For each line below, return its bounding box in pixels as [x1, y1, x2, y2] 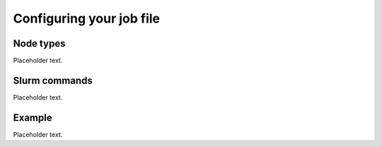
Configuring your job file [13, 11, 161, 26]
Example [13, 112, 52, 124]
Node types [13, 37, 66, 49]
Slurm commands [13, 74, 93, 86]
